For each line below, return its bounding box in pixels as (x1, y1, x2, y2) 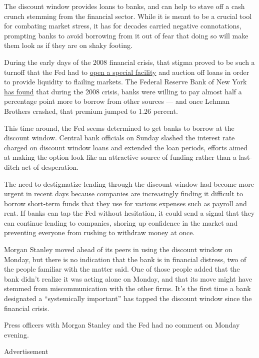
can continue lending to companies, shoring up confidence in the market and (4, 217, 237, 228)
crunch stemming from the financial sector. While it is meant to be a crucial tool (4, 10, 252, 21)
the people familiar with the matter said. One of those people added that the (4, 264, 240, 274)
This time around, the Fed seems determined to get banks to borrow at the (4, 122, 234, 133)
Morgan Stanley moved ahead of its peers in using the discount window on (4, 244, 232, 255)
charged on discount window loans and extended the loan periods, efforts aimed (4, 142, 247, 152)
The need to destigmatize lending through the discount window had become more (4, 178, 254, 189)
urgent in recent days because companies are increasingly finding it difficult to (4, 188, 243, 199)
